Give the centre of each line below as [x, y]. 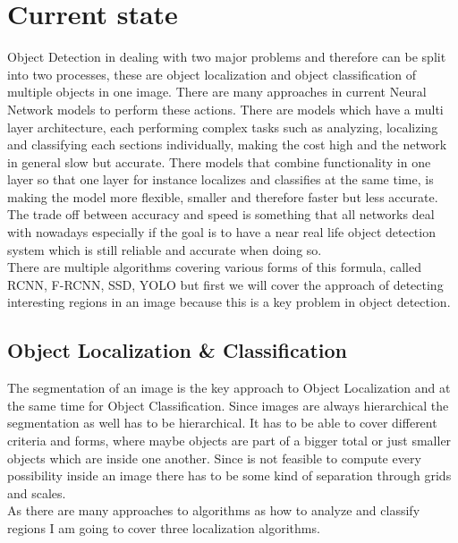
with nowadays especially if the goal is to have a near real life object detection [221, 232]
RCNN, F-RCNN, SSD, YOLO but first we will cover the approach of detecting [225, 284]
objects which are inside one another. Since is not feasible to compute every [214, 458]
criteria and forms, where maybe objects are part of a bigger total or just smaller [229, 441]
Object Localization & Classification [178, 350]
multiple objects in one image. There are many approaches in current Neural [217, 92]
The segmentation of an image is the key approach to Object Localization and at [229, 388]
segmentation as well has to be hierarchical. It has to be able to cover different [222, 423]
